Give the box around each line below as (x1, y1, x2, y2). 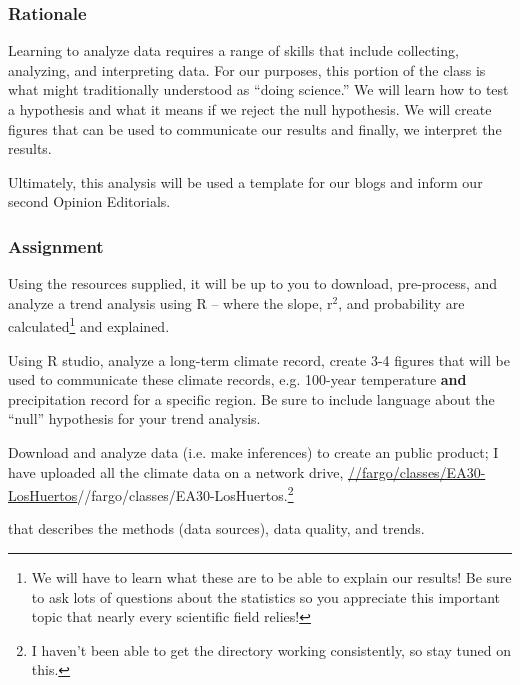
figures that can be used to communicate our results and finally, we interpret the (8, 118, 502, 139)
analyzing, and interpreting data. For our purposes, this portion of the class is (8, 59, 486, 80)
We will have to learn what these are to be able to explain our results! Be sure (31, 567, 512, 588)
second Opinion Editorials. (8, 191, 171, 212)
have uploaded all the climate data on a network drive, (8, 461, 344, 482)
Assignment (8, 233, 104, 258)
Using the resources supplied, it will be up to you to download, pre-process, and (8, 273, 498, 294)
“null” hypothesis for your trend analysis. (8, 408, 261, 429)
